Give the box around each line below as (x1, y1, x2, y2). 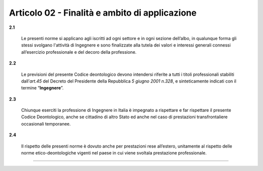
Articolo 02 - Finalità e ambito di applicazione (9, 7, 197, 18)
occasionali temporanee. (21, 121, 71, 127)
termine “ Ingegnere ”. (21, 85, 64, 91)
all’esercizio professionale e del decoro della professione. (21, 49, 137, 55)
